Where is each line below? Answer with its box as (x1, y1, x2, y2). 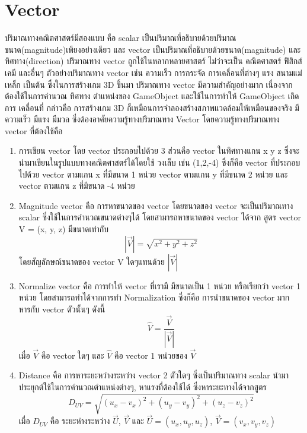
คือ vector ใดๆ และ (41, 349, 104, 361)
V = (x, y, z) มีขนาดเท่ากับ (18, 223, 108, 235)
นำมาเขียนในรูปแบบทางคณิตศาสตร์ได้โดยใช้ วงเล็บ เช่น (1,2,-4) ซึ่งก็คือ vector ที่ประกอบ (18, 156, 300, 169)
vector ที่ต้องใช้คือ (5, 124, 63, 137)
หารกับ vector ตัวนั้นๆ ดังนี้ (18, 302, 105, 315)
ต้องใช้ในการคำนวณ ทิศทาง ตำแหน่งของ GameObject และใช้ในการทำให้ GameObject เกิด (5, 90, 299, 102)
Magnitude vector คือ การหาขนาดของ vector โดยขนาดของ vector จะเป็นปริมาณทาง (18, 199, 293, 211)
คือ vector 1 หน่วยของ (114, 349, 187, 361)
